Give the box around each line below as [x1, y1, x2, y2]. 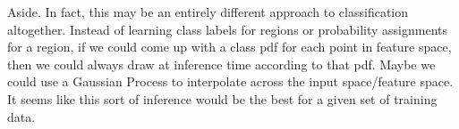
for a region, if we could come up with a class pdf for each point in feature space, [7, 37, 452, 56]
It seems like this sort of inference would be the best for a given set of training [7, 89, 438, 108]
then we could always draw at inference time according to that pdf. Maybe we [7, 54, 436, 73]
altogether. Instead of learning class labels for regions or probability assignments [7, 20, 448, 38]
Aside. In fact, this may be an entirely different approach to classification [7, 3, 409, 20]
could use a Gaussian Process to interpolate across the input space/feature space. [7, 72, 454, 91]
